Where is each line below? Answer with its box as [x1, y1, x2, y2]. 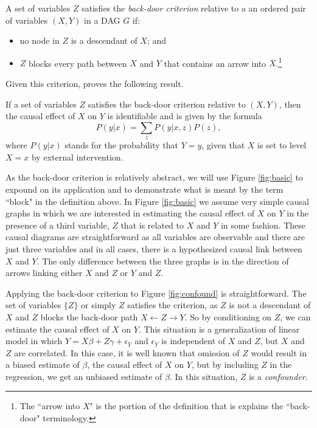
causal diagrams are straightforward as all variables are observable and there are [5, 230, 305, 243]
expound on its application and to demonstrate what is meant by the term [5, 182, 284, 195]
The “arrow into [19, 399, 80, 412]
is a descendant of [71, 34, 138, 47]
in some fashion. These [220, 218, 306, 231]
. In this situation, [170, 370, 238, 382]
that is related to [120, 218, 184, 231]
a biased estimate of [5, 358, 80, 371]
